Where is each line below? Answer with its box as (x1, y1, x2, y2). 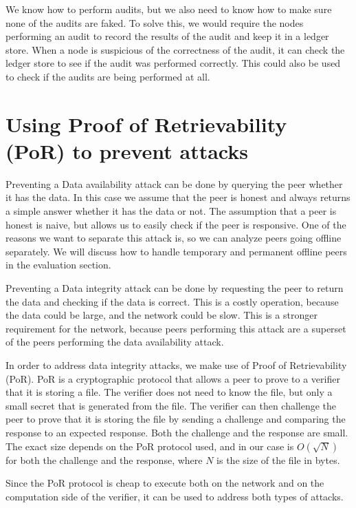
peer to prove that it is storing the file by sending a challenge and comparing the (5, 412, 346, 426)
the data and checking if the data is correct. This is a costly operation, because (5, 294, 339, 308)
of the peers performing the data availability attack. (5, 335, 224, 349)
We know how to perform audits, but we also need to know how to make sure (5, 2, 332, 16)
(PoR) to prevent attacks (5, 136, 248, 165)
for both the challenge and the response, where (5, 452, 203, 467)
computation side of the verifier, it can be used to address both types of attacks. (5, 489, 344, 503)
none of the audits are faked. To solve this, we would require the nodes (5, 15, 304, 30)
